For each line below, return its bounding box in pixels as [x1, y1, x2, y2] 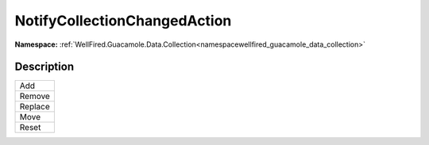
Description [14, 60, 75, 74]
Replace [19, 101, 51, 113]
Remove [19, 91, 51, 102]
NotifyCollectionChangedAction [14, 12, 232, 29]
